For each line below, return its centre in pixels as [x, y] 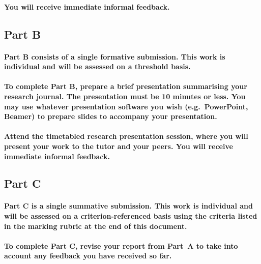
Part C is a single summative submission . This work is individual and [128, 206]
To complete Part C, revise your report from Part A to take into [121, 245]
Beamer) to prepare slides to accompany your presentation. [111, 116]
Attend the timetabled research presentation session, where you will [126, 136]
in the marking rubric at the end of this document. [96, 226]
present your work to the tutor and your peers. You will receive [119, 146]
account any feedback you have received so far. [88, 256]
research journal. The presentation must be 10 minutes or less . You [125, 96]
